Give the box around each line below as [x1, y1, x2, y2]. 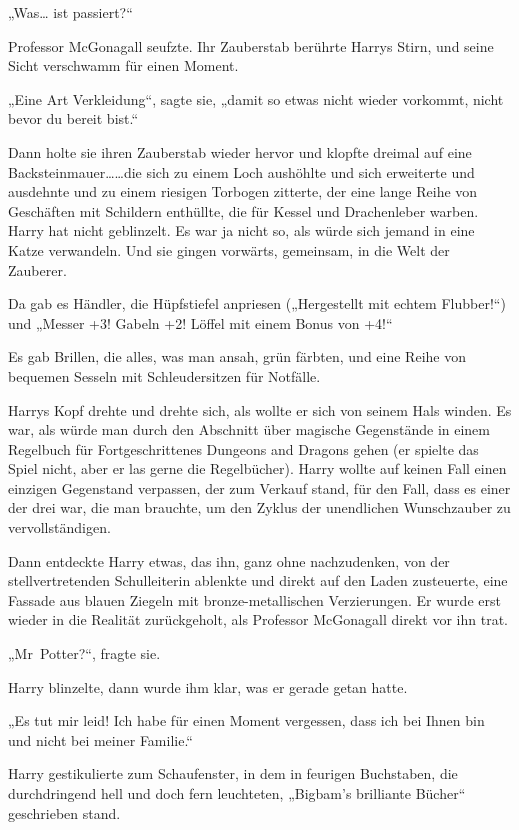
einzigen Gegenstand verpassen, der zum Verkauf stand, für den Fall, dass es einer [8, 477, 511, 498]
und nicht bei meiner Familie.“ [8, 729, 193, 750]
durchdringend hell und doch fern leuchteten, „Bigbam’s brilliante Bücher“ [8, 783, 466, 803]
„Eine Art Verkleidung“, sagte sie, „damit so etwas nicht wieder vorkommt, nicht [8, 88, 504, 109]
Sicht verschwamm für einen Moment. [8, 55, 239, 76]
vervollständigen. [8, 517, 111, 538]
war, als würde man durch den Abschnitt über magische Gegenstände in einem [8, 419, 490, 440]
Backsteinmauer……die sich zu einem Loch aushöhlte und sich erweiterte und [8, 161, 475, 182]
